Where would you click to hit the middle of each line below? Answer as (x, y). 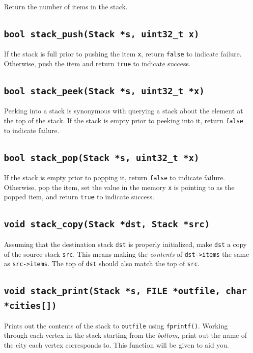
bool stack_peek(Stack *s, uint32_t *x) (104, 91)
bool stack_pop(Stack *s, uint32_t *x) (102, 158)
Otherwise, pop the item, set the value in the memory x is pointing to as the (119, 187)
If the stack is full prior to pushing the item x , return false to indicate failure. (123, 54)
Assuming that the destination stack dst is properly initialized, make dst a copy (126, 244)
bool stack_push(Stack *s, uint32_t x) (102, 34)
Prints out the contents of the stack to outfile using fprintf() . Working (116, 325)
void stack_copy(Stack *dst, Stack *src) (107, 224)
